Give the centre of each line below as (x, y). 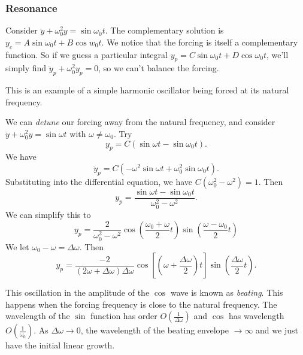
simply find (26, 68)
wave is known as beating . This (227, 292)
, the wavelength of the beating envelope (154, 330)
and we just (277, 330)
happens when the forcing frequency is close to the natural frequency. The (141, 304)
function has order (124, 316)
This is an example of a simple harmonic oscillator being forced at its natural (147, 90)
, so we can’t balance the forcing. (159, 68)
